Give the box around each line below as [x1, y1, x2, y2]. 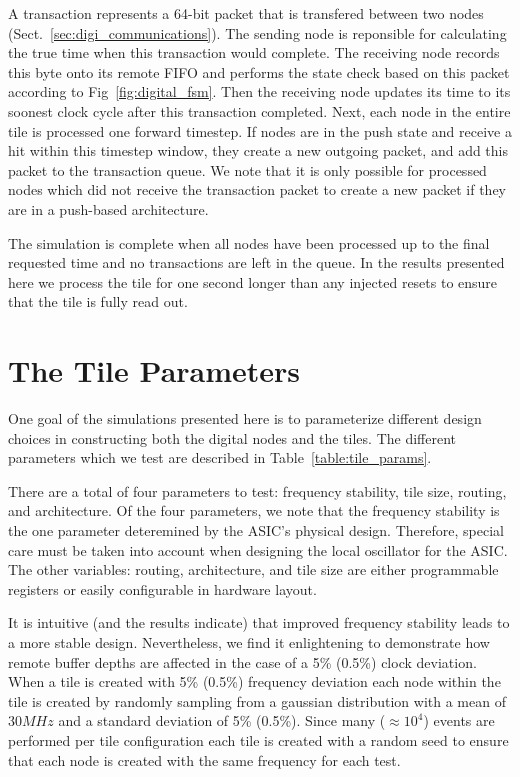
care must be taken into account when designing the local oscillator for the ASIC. [8, 539, 508, 560]
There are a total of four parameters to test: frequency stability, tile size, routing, [8, 480, 507, 501]
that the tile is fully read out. [8, 291, 188, 312]
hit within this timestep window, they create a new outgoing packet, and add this [8, 140, 508, 161]
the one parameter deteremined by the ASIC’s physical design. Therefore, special [8, 520, 504, 540]
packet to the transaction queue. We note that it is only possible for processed [8, 159, 487, 180]
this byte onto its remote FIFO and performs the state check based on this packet [8, 61, 510, 82]
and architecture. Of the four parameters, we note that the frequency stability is [8, 500, 500, 521]
